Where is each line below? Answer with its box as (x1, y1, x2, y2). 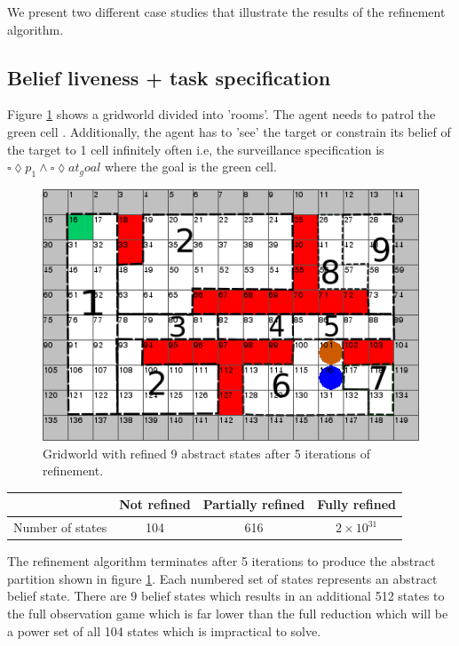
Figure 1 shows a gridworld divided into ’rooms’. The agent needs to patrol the (7, 105, 436, 124)
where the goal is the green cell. (105, 157, 277, 176)
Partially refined (202, 495, 305, 514)
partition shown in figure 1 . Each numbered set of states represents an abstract (7, 569, 438, 587)
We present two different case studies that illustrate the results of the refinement (7, 3, 446, 20)
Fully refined (317, 495, 397, 514)
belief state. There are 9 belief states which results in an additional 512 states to (7, 586, 445, 605)
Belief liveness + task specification (7, 63, 331, 91)
